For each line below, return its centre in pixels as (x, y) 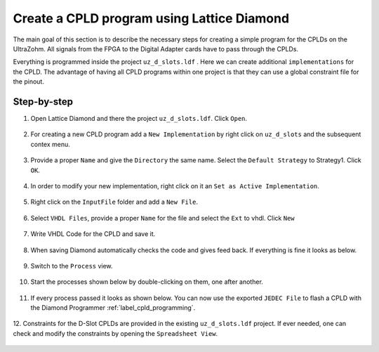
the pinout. (29, 82)
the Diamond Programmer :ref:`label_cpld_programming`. (113, 308)
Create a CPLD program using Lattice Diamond (151, 18)
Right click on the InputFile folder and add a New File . (114, 202)
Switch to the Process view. (72, 266)
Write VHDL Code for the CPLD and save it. (93, 234)
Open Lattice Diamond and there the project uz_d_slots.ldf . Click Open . (139, 119)
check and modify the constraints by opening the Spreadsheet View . (115, 333)
